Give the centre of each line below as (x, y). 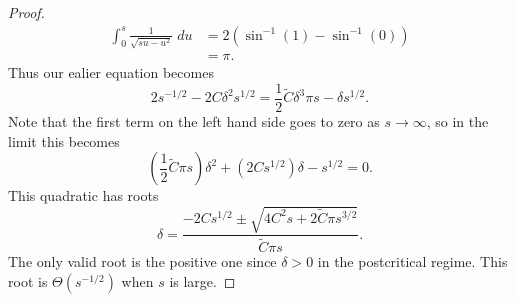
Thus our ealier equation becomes (111, 72)
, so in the (457, 121)
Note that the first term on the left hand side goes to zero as (194, 121)
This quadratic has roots (83, 195)
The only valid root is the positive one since (142, 261)
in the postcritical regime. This (412, 261)
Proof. (26, 12)
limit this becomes (64, 140)
